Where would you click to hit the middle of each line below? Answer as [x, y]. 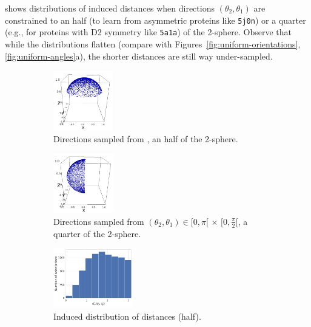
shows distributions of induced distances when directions [110, 8]
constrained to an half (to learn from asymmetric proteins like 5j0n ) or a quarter [155, 20]
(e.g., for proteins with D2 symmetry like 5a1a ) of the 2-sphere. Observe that [149, 32]
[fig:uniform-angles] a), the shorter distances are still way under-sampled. [139, 56]
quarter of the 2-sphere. [97, 233]
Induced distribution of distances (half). [127, 316]
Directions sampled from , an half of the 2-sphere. [146, 138]
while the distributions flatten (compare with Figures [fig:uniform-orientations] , [153, 43]
